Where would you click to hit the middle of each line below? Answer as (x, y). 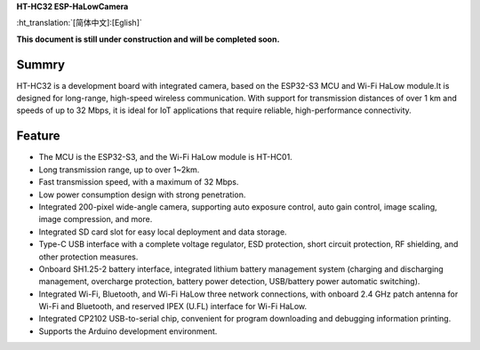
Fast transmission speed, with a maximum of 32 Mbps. (139, 182)
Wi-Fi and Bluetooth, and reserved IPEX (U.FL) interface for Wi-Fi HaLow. (173, 306)
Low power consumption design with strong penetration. (142, 195)
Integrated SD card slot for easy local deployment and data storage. (163, 232)
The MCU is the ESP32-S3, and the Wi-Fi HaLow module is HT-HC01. (165, 157)
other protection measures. (88, 257)
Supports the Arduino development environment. (128, 331)
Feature (38, 136)
